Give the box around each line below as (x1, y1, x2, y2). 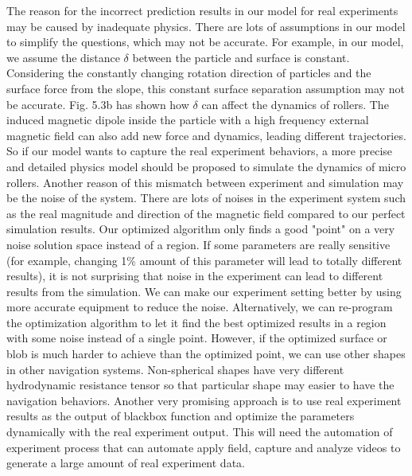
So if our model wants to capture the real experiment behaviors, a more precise (6, 142, 393, 159)
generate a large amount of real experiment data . (6, 455, 245, 471)
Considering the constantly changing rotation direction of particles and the (6, 64, 371, 81)
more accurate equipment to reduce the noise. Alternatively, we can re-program (6, 298, 393, 315)
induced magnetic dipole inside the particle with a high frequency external (6, 111, 369, 128)
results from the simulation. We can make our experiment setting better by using (6, 283, 402, 299)
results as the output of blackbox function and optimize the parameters (6, 408, 355, 424)
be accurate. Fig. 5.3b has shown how (6, 96, 189, 112)
